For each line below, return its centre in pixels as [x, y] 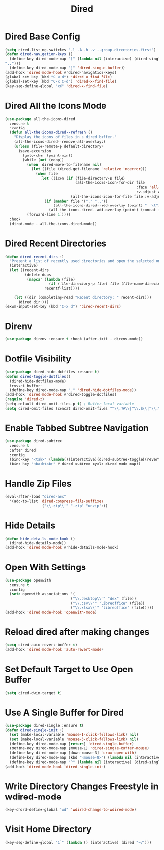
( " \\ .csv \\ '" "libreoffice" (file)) [108, 603]
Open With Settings [46, 567]
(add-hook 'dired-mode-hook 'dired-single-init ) [55, 767]
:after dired [23, 450]
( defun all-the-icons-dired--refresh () [51, 133]
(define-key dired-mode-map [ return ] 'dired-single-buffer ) [72, 744]
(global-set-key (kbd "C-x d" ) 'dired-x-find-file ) [59, 77]
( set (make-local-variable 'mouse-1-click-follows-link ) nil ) [74, 735]
